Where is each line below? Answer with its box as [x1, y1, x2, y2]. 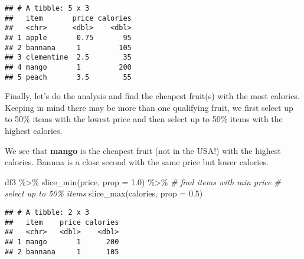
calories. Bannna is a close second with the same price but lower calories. [5, 156, 269, 168]
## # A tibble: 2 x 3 [5, 208, 90, 217]
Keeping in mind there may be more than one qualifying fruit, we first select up [5, 101, 293, 113]
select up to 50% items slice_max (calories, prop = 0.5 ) [5, 187, 203, 199]
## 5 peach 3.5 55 [5, 73, 132, 81]
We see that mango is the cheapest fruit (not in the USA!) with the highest [5, 144, 281, 156]
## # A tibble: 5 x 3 [5, 4, 90, 12]
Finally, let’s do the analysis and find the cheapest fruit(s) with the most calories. [5, 90, 300, 102]
